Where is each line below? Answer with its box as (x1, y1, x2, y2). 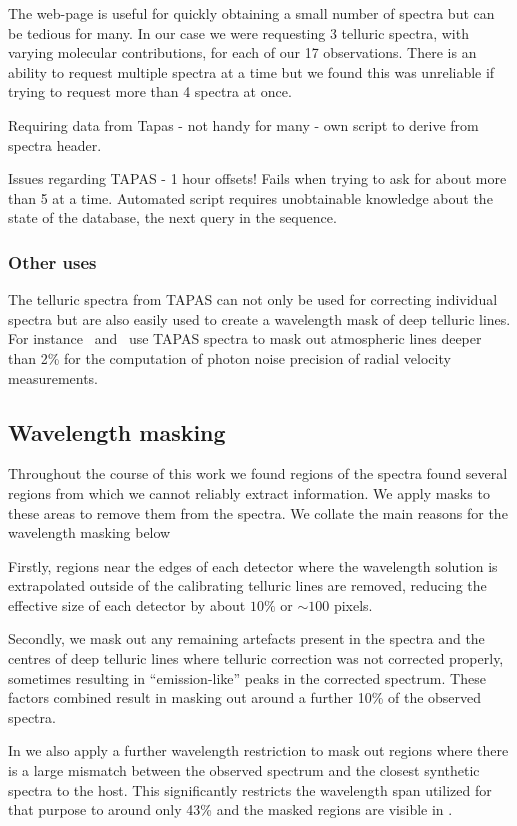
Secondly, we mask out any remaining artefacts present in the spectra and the (8, 628, 485, 649)
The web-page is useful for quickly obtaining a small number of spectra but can (8, 3, 495, 23)
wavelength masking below (8, 522, 171, 543)
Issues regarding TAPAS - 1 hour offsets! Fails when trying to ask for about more (8, 168, 507, 189)
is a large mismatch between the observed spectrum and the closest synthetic (8, 760, 480, 781)
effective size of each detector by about (8, 594, 246, 615)
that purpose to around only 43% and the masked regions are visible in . (8, 799, 453, 820)
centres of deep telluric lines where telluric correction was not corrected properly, (8, 648, 504, 669)
